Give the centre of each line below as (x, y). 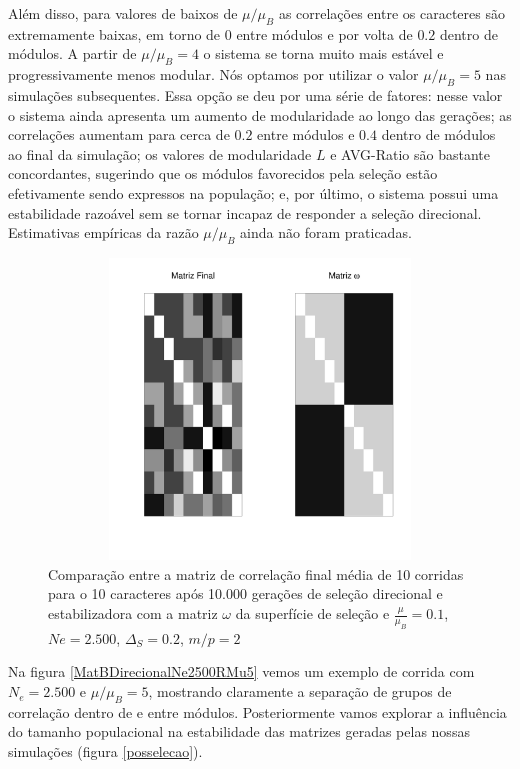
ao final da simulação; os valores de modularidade (160, 153)
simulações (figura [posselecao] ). (105, 751)
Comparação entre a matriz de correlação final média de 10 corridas (256, 573)
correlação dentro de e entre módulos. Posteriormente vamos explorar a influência (257, 711)
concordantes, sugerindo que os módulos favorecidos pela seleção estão (223, 173)
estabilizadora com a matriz (133, 613)
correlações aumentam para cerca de (119, 134)
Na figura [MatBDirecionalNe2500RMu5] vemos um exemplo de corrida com (241, 671)
